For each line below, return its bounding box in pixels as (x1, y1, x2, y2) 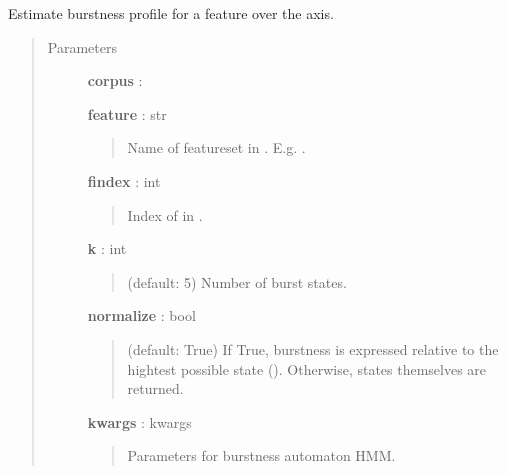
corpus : (87, 70, 143, 91)
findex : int (87, 170, 161, 191)
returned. (127, 378, 184, 399)
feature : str (87, 103, 167, 124)
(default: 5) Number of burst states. (127, 271, 347, 292)
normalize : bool (87, 305, 196, 326)
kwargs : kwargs (87, 411, 192, 432)
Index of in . (127, 204, 203, 225)
